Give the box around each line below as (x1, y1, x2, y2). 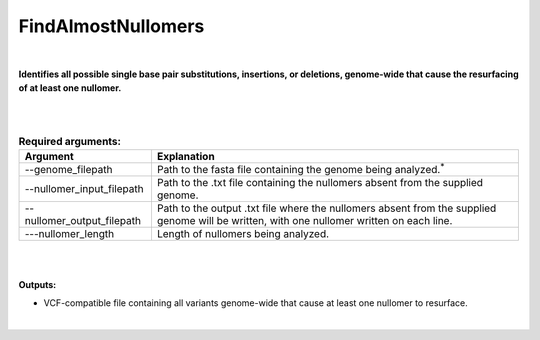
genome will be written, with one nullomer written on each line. (156, 214, 453, 228)
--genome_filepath (24, 163, 113, 177)
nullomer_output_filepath (24, 214, 142, 228)
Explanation (156, 149, 215, 163)
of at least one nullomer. (18, 82, 122, 94)
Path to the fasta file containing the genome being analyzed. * (156, 160, 445, 177)
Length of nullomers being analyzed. (156, 227, 330, 241)
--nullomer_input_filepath (24, 182, 144, 196)
